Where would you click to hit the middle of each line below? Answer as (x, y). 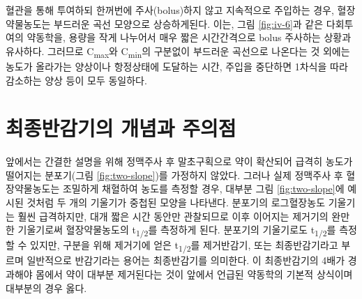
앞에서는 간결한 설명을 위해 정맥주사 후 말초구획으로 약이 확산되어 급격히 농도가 (179, 161)
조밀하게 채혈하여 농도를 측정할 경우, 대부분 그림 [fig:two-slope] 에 (203, 189)
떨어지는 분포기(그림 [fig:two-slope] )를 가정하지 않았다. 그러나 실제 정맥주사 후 (174, 175)
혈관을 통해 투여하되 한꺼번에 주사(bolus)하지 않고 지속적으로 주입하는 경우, (170, 10)
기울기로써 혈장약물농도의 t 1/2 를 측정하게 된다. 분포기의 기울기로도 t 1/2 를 (177, 230)
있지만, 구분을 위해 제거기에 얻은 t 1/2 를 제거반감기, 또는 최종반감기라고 (184, 246)
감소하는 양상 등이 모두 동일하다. (76, 80)
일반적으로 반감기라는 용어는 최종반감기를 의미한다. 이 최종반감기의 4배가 (186, 260)
